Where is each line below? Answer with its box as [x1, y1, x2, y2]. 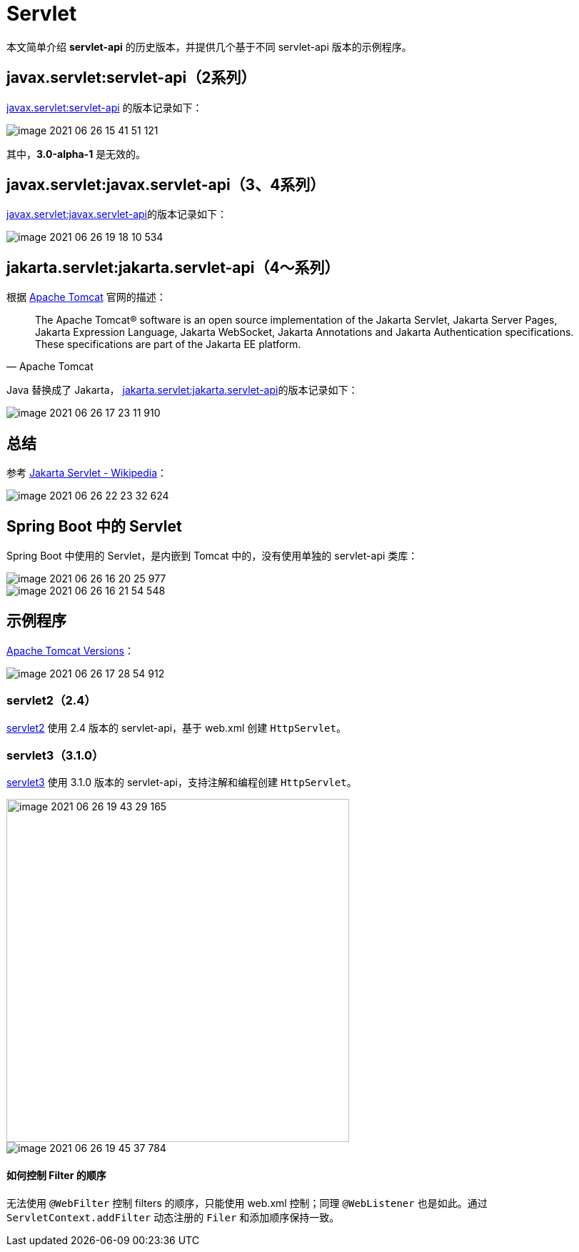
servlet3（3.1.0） [6, 747, 104, 762]
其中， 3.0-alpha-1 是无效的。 [6, 147, 146, 160]
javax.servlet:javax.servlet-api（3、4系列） [6, 176, 326, 194]
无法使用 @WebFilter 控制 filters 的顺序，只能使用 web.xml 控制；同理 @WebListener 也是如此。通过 [6, 1196, 488, 1209]
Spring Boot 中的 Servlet [6, 517, 182, 535]
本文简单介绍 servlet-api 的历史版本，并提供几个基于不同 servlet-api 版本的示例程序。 [6, 40, 412, 53]
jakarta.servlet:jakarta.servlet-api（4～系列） [6, 258, 340, 277]
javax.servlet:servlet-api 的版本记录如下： [6, 101, 203, 114]
